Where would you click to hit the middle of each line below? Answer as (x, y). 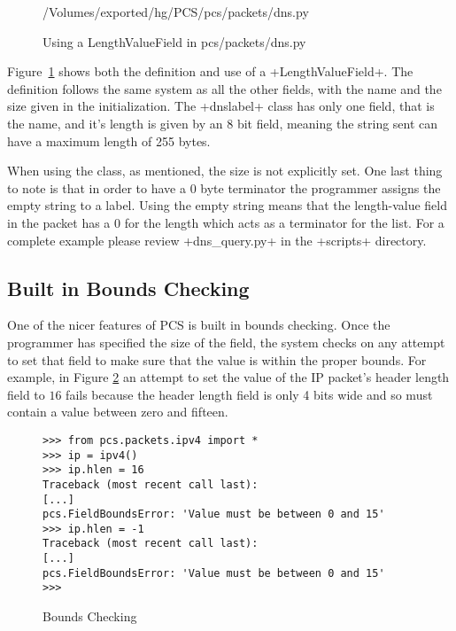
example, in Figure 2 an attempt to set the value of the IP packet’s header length (228, 377)
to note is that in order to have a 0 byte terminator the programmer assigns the (224, 187)
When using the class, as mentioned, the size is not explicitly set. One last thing (225, 171)
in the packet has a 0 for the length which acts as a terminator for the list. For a (226, 222)
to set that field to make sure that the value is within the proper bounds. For (217, 359)
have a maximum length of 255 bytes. (109, 140)
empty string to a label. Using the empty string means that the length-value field (227, 205)
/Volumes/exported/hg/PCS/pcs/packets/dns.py (176, 12)
